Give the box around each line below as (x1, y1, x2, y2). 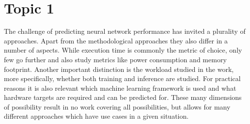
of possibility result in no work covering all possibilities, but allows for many (4, 101, 231, 111)
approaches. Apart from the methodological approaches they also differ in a (4, 35, 228, 45)
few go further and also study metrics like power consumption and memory (4, 54, 227, 64)
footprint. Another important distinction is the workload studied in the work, (4, 64, 234, 74)
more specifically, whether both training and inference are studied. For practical (4, 73, 241, 83)
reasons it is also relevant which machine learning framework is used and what (4, 83, 236, 93)
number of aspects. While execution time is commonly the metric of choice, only (4, 45, 242, 55)
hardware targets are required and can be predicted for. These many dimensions (4, 92, 242, 102)
